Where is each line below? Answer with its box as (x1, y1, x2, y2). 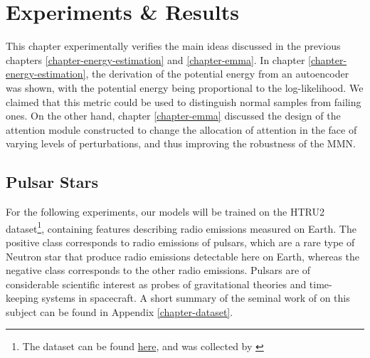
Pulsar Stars (6, 171, 98, 193)
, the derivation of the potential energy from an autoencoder (85, 66, 349, 81)
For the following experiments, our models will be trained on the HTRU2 (6, 204, 324, 219)
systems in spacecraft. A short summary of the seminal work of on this (41, 290, 350, 305)
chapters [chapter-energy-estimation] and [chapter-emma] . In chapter (6, 52, 305, 67)
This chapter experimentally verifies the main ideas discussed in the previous (6, 38, 341, 53)
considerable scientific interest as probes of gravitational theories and (6, 276, 307, 291)
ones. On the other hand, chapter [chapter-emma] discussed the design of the (6, 108, 341, 123)
